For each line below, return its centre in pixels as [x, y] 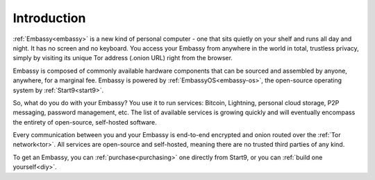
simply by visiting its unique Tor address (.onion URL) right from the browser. [123, 58]
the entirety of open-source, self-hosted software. [85, 122]
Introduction [49, 18]
